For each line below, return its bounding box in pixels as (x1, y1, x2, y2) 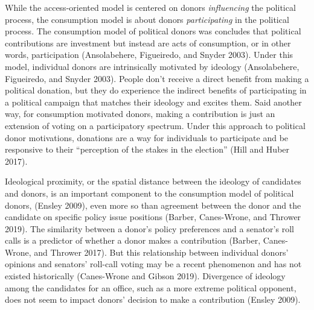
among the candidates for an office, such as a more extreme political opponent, (5, 281, 296, 294)
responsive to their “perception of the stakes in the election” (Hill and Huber (5, 143, 290, 156)
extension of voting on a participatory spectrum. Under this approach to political (5, 119, 306, 131)
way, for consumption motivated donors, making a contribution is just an (5, 107, 275, 120)
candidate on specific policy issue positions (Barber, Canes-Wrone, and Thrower (5, 210, 301, 223)
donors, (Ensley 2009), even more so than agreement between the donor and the (5, 198, 301, 211)
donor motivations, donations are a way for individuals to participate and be (5, 131, 289, 144)
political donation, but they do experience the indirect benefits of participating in (5, 84, 307, 96)
